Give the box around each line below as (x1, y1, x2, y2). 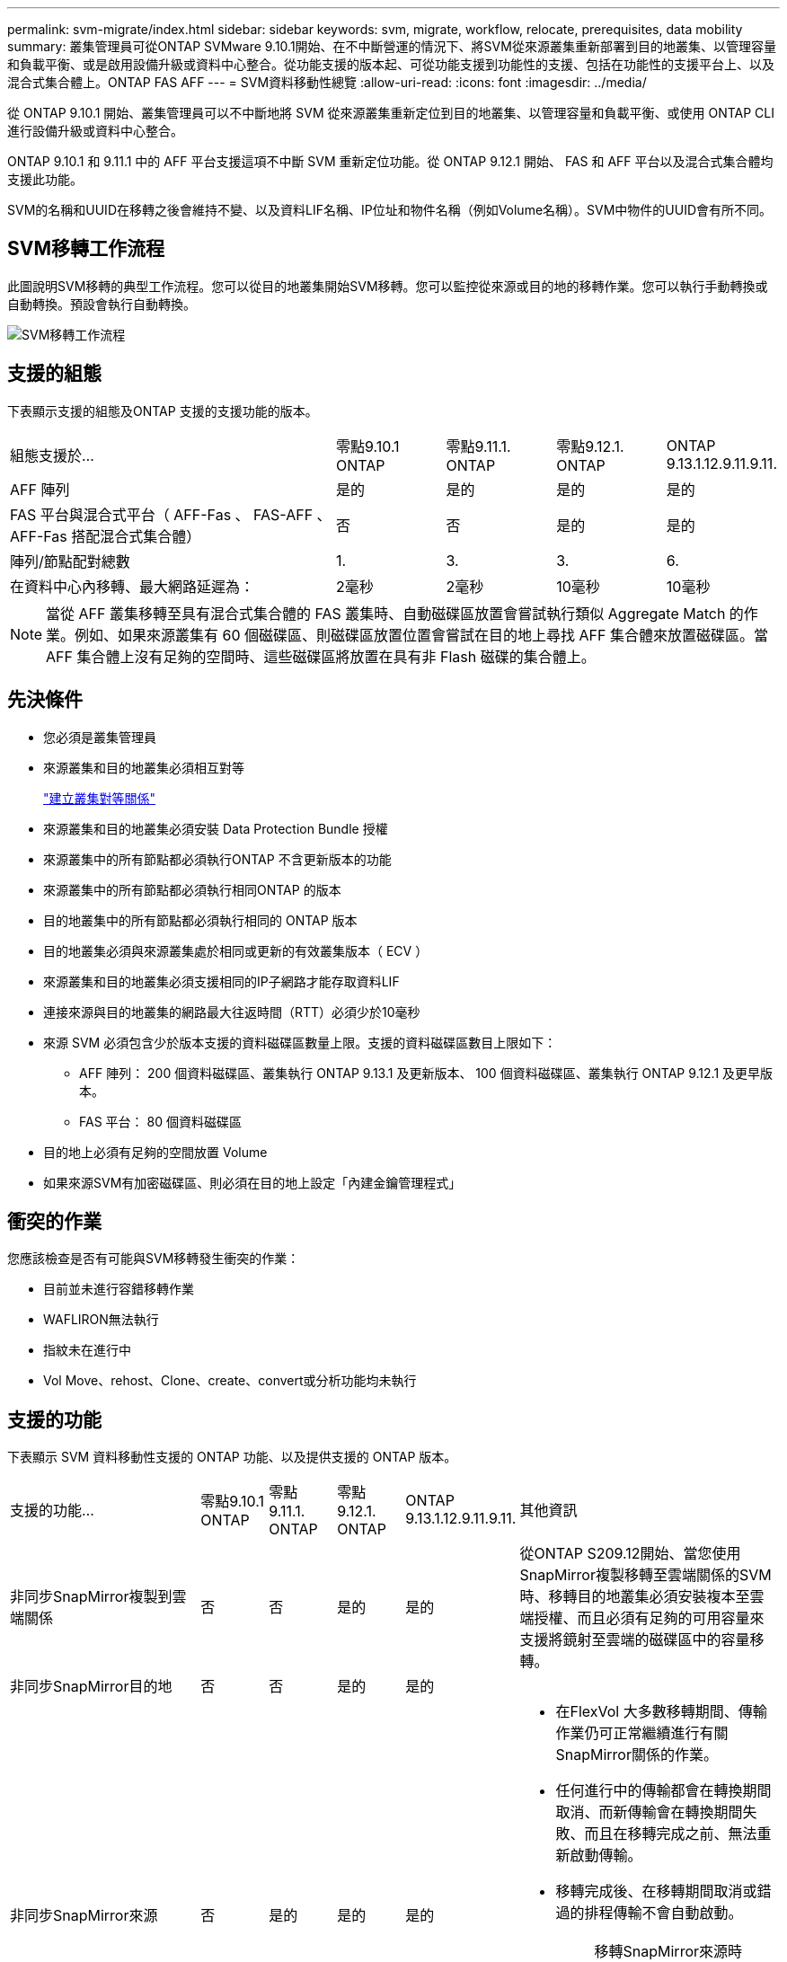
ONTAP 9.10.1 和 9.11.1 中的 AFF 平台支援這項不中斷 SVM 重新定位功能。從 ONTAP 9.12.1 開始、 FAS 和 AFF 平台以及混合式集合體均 (7, 154, 774, 169)
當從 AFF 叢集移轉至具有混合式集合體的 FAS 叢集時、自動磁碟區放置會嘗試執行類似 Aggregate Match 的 (46, 604, 744, 623)
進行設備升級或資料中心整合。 (7, 123, 183, 138)
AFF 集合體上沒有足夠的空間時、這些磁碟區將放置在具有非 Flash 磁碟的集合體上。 (46, 647, 596, 666)
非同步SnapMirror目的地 (10, 1677, 172, 1696)
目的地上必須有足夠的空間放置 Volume (43, 1144, 268, 1160)
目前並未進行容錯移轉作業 (43, 1281, 194, 1297)
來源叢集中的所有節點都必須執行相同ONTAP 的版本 (43, 881, 341, 897)
